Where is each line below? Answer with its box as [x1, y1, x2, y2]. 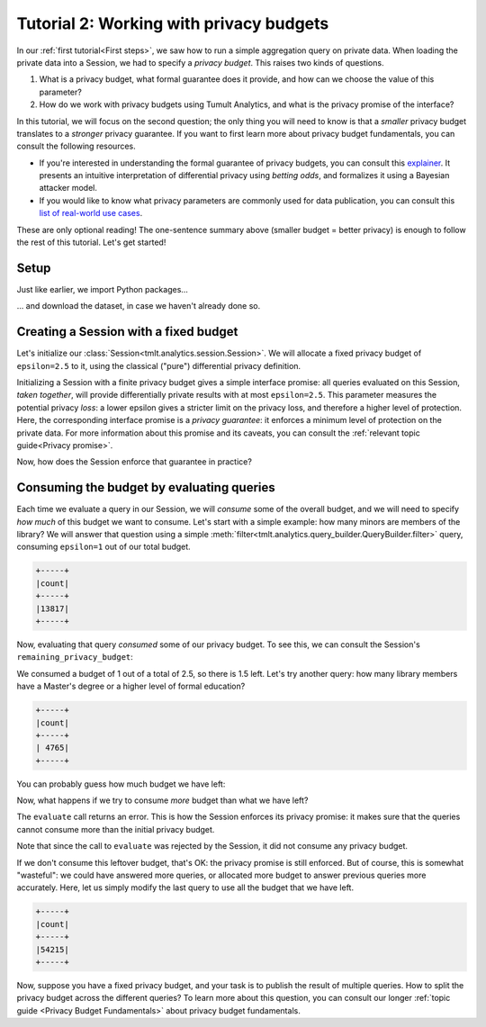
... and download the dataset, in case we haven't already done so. [16, 301, 261, 311]
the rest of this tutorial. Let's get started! [16, 237, 166, 248]
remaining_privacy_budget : [16, 652, 134, 662]
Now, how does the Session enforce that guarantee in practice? [16, 456, 252, 467]
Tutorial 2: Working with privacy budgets [16, 14, 329, 33]
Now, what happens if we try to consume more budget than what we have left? [16, 795, 309, 806]
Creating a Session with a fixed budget [16, 324, 238, 339]
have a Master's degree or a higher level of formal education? [16, 680, 246, 692]
